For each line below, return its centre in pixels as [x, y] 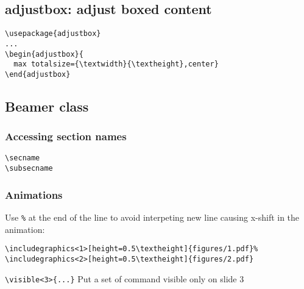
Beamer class [47, 106]
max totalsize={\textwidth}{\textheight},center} [116, 64]
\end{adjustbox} [38, 74]
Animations [34, 194]
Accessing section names [66, 136]
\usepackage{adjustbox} [53, 34]
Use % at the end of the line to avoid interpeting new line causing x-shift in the [152, 217]
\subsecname [29, 169]
